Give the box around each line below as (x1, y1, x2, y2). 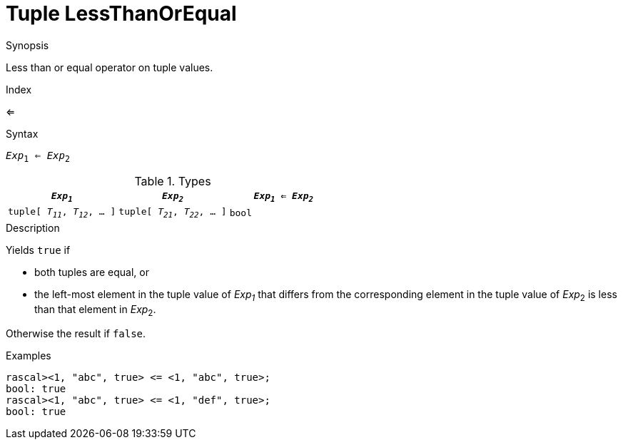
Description (6, 221, 60, 234)
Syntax (6, 127, 39, 140)
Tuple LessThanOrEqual (6, 1, 237, 26)
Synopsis (6, 39, 49, 51)
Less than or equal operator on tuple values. (6, 61, 213, 73)
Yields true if (6, 243, 71, 256)
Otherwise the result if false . (6, 327, 146, 340)
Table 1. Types (134, 173, 211, 188)
